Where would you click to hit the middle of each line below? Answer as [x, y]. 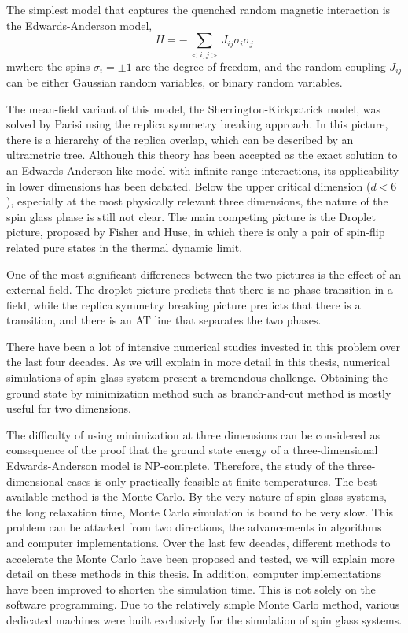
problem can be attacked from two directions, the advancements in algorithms [194, 527]
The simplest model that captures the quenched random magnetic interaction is [198, 9]
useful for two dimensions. [69, 408]
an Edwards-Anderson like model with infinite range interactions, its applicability [203, 170]
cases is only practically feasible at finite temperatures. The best [222, 481]
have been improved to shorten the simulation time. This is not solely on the [191, 589]
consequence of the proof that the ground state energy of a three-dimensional [192, 450]
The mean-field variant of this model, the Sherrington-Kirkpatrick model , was [193, 108]
